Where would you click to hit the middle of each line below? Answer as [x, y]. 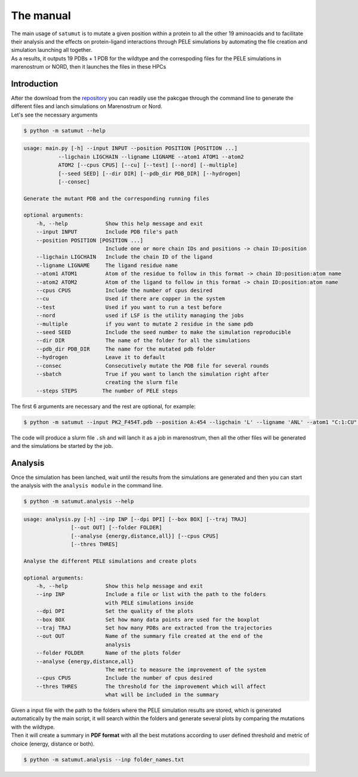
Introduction [35, 84]
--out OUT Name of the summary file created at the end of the [149, 636]
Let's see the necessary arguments [54, 115]
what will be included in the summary [162, 695]
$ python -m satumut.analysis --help [79, 501]
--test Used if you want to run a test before [129, 307]
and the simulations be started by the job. [62, 446]
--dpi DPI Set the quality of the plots [115, 611]
